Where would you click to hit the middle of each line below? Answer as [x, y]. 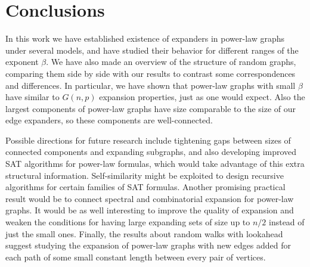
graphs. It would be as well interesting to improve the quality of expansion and [150, 210]
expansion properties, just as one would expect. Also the [202, 97]
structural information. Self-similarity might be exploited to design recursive [145, 175]
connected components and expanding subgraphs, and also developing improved [151, 152]
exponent [22, 62]
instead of [287, 222]
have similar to [32, 97]
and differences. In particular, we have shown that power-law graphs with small [151, 85]
